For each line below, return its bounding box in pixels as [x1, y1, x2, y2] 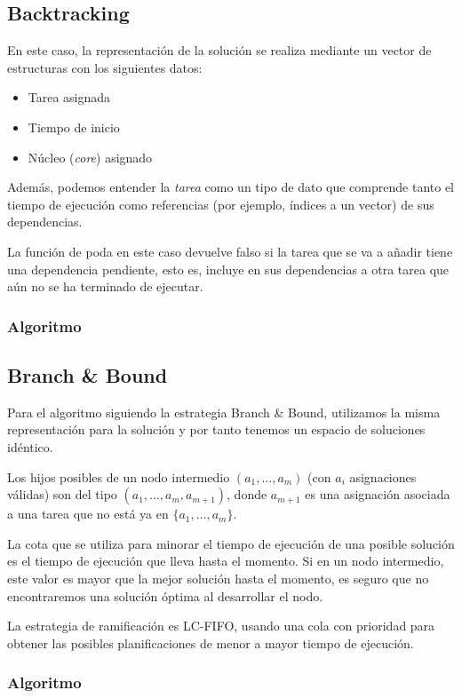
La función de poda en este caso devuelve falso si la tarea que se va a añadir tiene [7, 242, 453, 260]
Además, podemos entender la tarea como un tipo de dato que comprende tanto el [7, 178, 454, 196]
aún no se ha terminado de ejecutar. [7, 277, 203, 296]
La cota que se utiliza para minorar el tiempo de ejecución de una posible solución [7, 534, 455, 552]
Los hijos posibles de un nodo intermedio [7, 467, 230, 486]
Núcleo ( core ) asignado [28, 147, 153, 166]
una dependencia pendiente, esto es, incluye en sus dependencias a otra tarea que [7, 259, 450, 278]
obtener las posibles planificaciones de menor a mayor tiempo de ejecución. [7, 633, 414, 652]
